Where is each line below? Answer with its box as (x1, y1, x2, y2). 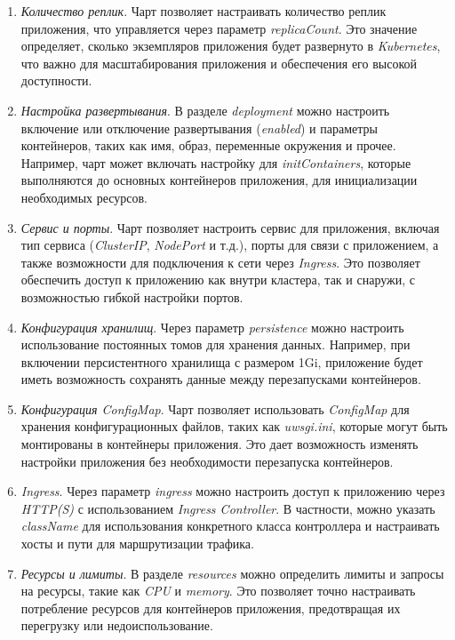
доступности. (20, 71, 92, 90)
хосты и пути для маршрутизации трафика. (20, 534, 254, 553)
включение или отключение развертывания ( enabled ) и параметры (20, 118, 378, 137)
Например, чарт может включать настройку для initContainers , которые (20, 153, 411, 172)
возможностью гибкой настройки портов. (20, 287, 243, 306)
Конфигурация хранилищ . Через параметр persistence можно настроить (20, 317, 404, 336)
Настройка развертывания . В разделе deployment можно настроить (20, 100, 390, 119)
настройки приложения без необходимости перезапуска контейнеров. (20, 452, 394, 470)
